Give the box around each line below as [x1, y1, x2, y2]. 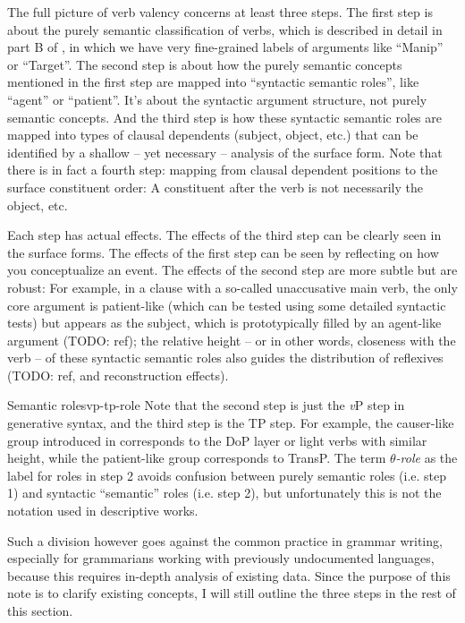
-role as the [395, 448, 458, 467]
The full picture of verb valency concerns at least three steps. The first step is [7, 3, 433, 21]
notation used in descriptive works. [7, 501, 199, 520]
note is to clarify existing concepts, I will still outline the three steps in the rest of [7, 584, 456, 602]
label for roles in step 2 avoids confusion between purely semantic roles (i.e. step [7, 465, 447, 484]
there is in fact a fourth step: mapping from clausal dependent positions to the [7, 160, 438, 179]
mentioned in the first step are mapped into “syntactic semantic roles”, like [7, 73, 419, 91]
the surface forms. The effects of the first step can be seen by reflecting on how [7, 243, 439, 261]
